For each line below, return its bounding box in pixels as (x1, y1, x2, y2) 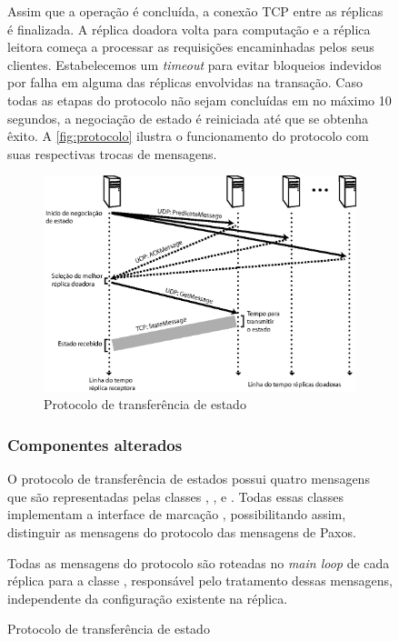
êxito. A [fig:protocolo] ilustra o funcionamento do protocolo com (7, 126, 369, 145)
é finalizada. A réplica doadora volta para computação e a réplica (7, 19, 371, 38)
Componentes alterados (7, 433, 183, 456)
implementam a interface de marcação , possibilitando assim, (7, 505, 346, 524)
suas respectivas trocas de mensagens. (7, 144, 217, 163)
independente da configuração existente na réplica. (7, 588, 288, 607)
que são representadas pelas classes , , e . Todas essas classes (7, 486, 344, 506)
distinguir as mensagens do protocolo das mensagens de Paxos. (7, 523, 356, 542)
